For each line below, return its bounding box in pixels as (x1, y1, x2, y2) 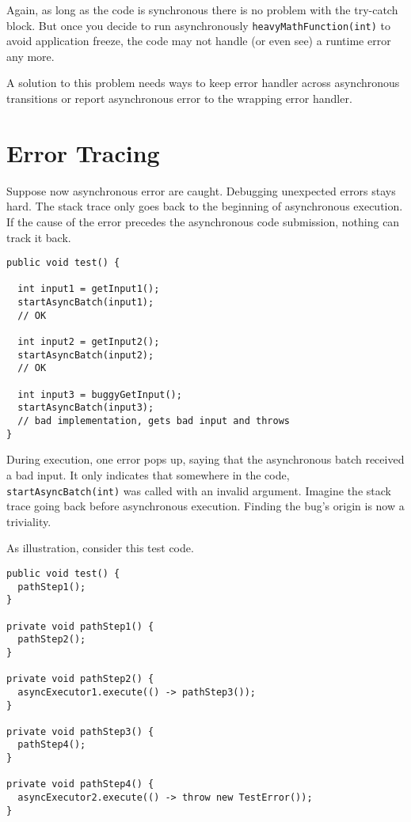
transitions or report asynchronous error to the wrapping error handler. (6, 90, 352, 107)
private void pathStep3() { (6, 725, 154, 737)
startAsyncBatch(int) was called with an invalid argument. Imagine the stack (6, 482, 391, 498)
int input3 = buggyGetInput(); (17, 388, 182, 400)
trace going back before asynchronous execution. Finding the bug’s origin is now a (6, 498, 405, 514)
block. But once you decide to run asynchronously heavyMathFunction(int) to (6, 17, 390, 33)
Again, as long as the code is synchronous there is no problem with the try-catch (6, 2, 398, 17)
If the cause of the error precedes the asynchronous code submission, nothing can (6, 213, 400, 229)
